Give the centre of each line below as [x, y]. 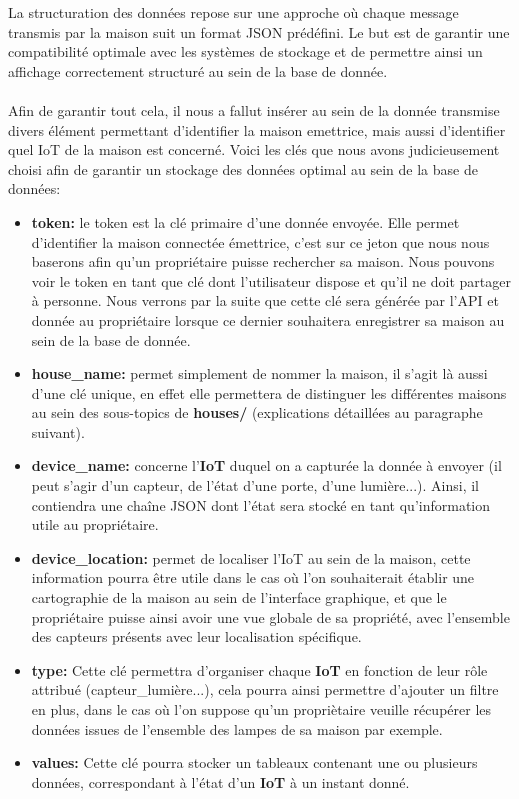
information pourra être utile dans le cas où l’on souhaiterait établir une [253, 577]
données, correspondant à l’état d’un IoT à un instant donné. [220, 781]
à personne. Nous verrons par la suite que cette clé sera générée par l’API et [265, 300]
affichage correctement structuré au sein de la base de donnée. [198, 70]
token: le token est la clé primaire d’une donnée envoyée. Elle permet [245, 221]
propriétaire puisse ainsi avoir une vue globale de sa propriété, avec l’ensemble [270, 616]
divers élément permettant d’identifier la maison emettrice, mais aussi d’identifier [257, 129]
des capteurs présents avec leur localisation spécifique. [196, 636]
